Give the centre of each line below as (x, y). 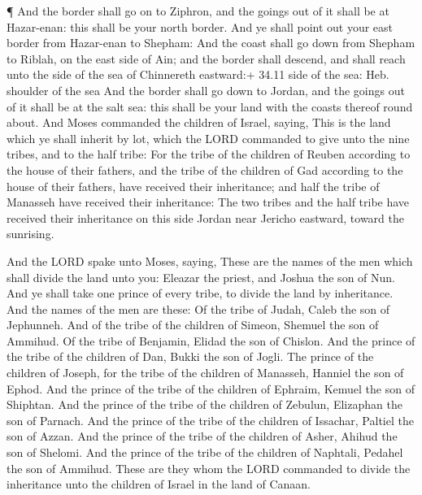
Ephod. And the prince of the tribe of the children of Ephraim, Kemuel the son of (211, 388)
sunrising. (30, 234)
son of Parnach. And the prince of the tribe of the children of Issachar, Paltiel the (210, 420)
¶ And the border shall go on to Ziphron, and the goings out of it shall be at (198, 11)
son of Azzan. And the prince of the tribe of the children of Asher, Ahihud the (202, 436)
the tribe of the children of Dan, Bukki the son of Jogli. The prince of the (190, 356)
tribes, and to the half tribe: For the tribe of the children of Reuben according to (209, 154)
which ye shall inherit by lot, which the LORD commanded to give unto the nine (208, 138)
